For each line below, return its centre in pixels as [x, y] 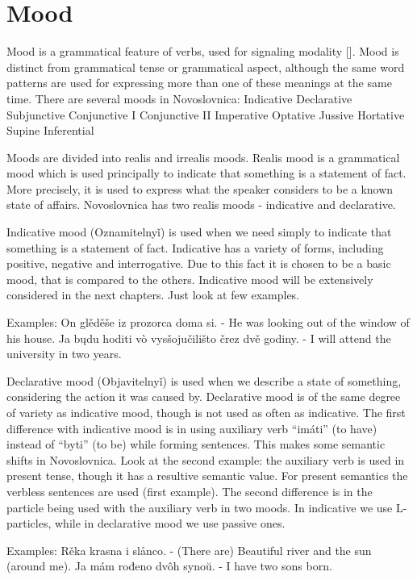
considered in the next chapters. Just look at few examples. [153, 295]
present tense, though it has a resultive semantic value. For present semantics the [207, 476]
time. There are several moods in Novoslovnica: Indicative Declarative [179, 98]
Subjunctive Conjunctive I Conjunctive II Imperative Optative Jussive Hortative [206, 114]
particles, [29, 523]
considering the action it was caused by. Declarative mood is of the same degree [204, 396]
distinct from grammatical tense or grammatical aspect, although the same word [206, 67]
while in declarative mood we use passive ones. [170, 523]
